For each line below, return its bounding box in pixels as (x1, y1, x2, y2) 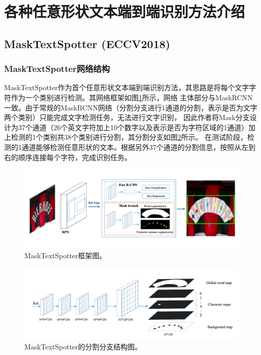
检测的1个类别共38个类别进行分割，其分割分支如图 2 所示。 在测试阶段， (11, 132, 247, 142)
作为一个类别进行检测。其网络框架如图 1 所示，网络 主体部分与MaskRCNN (11, 92, 253, 102)
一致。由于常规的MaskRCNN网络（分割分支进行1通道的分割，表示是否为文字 (4, 102, 257, 112)
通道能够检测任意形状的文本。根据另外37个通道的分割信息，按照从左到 (21, 141, 255, 152)
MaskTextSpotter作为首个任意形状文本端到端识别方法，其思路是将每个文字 (4, 82, 249, 93)
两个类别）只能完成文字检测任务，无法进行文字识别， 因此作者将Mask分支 (4, 112, 250, 123)
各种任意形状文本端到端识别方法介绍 (4, 1, 245, 22)
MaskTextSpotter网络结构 (4, 62, 110, 75)
